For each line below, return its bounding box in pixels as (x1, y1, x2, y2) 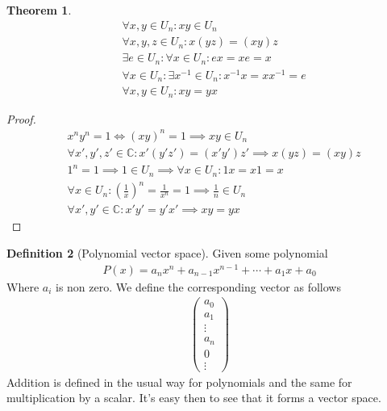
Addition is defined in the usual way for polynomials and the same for (6, 373, 352, 390)
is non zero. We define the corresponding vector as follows (56, 278, 341, 295)
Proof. (6, 110, 36, 127)
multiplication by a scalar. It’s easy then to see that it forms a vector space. (6, 389, 381, 406)
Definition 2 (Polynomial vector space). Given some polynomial (6, 244, 328, 261)
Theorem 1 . (6, 2, 72, 18)
